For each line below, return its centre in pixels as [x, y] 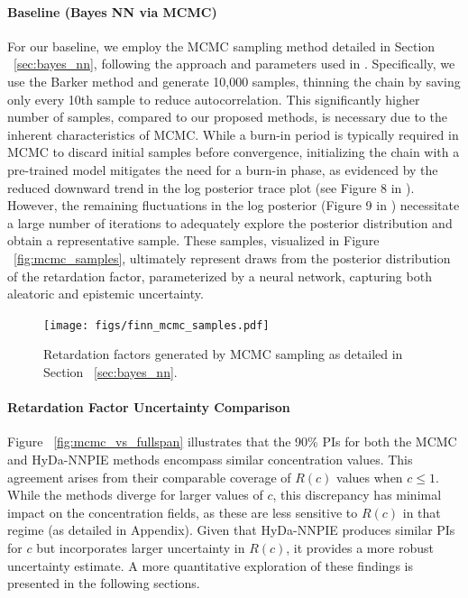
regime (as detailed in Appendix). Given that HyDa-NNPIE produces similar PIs [231, 530]
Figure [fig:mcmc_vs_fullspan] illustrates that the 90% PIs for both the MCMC [232, 442]
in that [422, 512]
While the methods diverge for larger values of [135, 495]
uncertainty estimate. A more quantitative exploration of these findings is [210, 565]
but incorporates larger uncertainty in [141, 547]
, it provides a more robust [360, 547]
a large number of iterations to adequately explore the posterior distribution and [230, 222]
